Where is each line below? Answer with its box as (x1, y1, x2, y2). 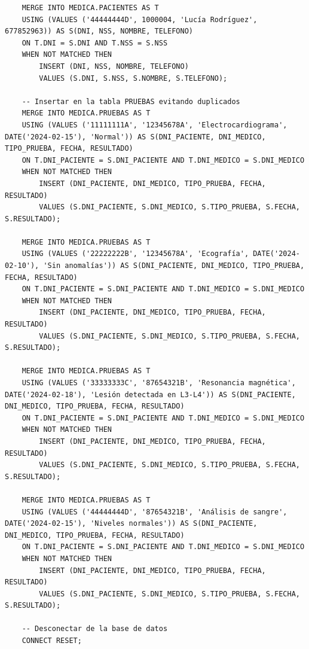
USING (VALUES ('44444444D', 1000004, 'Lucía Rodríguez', (22, 15, 258, 24)
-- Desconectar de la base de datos (22, 624, 168, 633)
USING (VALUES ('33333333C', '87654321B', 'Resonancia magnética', (22, 379, 296, 387)
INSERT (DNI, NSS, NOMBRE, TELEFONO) (39, 62, 189, 71)
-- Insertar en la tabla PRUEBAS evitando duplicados (22, 97, 240, 106)
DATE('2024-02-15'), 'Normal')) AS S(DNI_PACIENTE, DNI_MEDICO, (5, 132, 266, 141)
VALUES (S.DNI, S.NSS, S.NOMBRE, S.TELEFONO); (39, 74, 228, 83)
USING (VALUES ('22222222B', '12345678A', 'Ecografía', (22, 249, 249, 258)
